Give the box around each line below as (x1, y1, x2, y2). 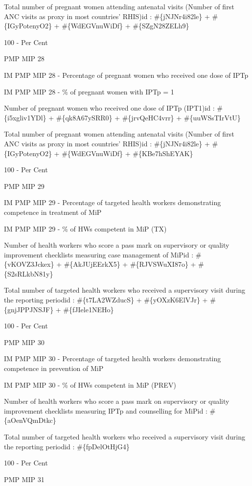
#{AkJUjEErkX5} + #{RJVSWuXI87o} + (64, 259, 196, 269)
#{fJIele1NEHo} (63, 304, 114, 314)
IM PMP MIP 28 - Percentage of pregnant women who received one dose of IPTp (4, 69, 249, 80)
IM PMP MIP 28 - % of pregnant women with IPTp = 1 (4, 86, 174, 96)
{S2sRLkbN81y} (4, 268, 53, 278)
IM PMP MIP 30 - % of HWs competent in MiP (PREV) (4, 379, 176, 390)
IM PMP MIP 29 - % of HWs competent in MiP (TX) (4, 223, 167, 233)
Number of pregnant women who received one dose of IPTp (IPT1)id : (4, 103, 215, 113)
